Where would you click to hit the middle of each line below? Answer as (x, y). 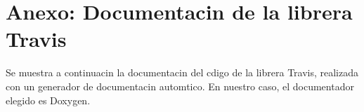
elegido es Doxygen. (48, 100)
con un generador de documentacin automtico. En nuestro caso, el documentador (180, 86)
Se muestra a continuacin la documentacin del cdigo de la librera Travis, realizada (182, 72)
